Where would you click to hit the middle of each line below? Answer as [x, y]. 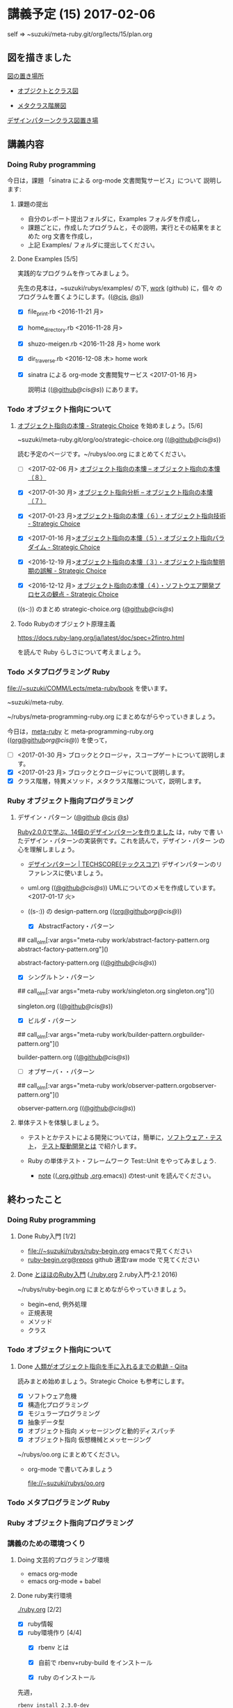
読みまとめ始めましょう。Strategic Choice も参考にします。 [103, 1381]
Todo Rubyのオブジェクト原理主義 [66, 624]
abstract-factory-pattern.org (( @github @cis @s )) [87, 963]
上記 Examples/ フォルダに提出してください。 [93, 245]
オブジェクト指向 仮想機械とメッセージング [89, 1440]
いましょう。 [89, 873]
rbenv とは [54, 1647]
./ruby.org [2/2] [39, 1610]
